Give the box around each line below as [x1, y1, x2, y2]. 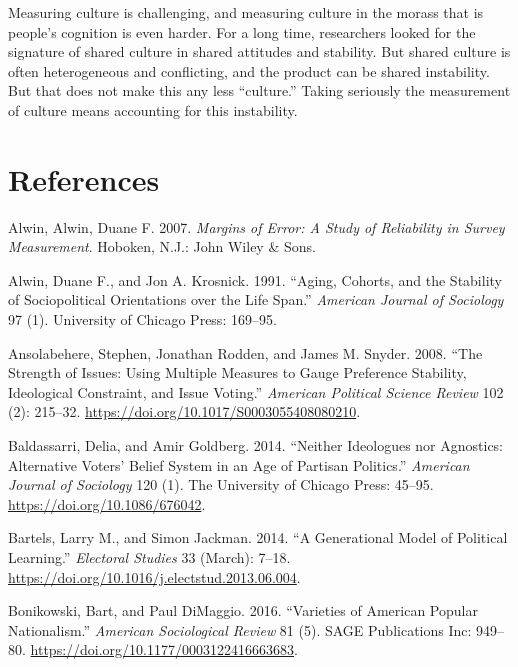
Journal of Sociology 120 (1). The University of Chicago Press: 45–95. [8, 474, 434, 495]
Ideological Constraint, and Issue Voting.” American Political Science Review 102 [8, 381, 504, 402]
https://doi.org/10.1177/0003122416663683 [30, 639, 294, 660]
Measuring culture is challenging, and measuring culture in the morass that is [8, 2, 484, 22]
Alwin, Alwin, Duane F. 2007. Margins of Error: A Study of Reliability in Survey [8, 216, 505, 237]
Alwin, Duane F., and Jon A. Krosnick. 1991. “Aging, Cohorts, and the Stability [8, 269, 502, 290]
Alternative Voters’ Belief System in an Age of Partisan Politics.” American [8, 454, 470, 475]
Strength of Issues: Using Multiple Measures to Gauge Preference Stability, [8, 362, 467, 383]
